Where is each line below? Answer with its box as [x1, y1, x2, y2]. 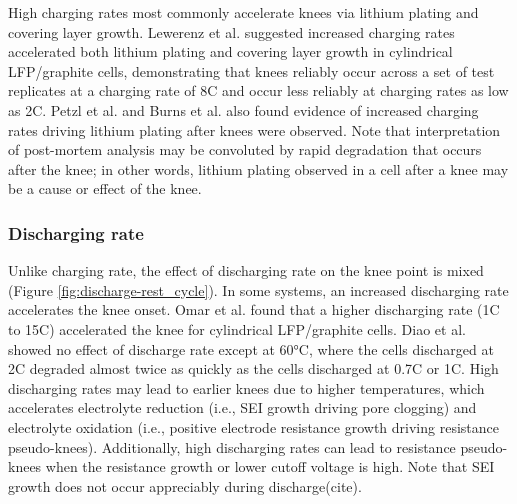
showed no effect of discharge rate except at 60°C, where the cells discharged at [8, 338, 494, 359]
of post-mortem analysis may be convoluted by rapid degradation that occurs [8, 139, 482, 160]
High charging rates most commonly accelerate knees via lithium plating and [8, 2, 479, 22]
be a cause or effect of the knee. [8, 178, 202, 199]
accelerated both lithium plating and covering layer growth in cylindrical [8, 41, 453, 62]
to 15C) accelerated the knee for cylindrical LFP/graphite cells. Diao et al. [8, 318, 466, 339]
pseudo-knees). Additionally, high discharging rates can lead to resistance [8, 436, 456, 457]
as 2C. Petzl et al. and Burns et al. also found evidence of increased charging [8, 99, 479, 120]
